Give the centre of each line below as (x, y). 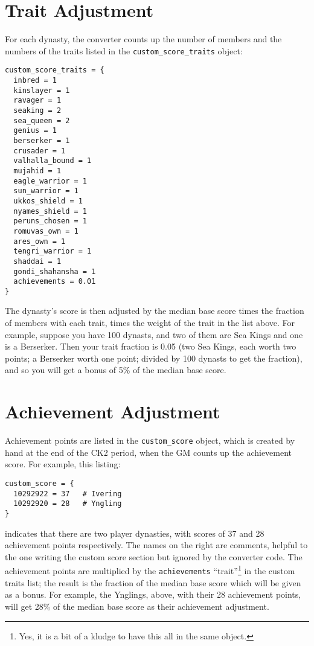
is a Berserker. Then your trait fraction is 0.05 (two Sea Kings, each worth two (151, 346)
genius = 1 (35, 131)
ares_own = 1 (40, 241)
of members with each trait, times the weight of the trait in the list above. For (150, 323)
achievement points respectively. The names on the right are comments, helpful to (156, 545)
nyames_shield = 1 (50, 211)
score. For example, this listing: (63, 464)
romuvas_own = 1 (46, 231)
